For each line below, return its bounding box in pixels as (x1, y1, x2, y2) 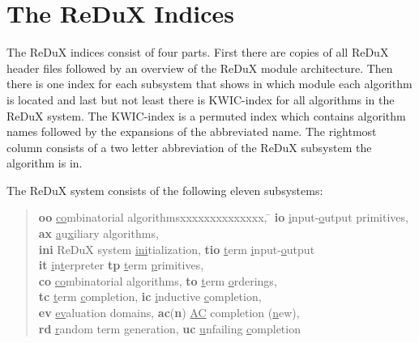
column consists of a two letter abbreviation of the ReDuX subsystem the (6, 138, 372, 155)
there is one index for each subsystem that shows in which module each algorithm (6, 75, 413, 92)
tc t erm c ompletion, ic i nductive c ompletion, (38, 288, 262, 305)
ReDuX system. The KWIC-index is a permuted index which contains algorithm (6, 107, 406, 124)
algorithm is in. (6, 155, 83, 171)
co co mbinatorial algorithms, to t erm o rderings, (38, 272, 277, 289)
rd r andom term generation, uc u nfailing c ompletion (38, 320, 301, 337)
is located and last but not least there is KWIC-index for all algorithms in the (6, 91, 395, 108)
